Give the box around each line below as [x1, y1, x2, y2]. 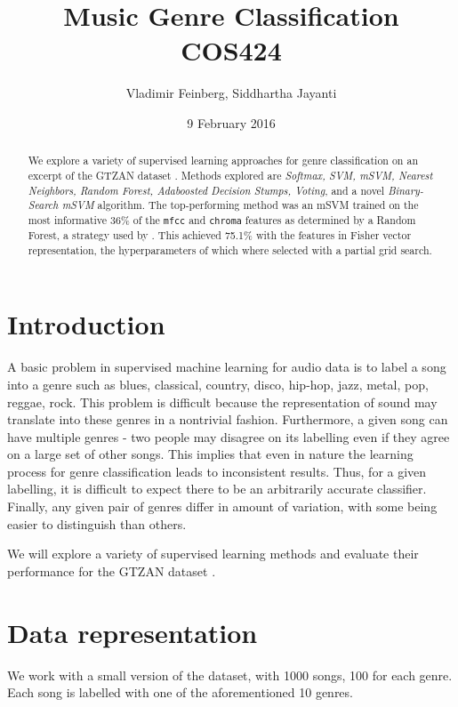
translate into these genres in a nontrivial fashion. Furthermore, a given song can [7, 410, 448, 429]
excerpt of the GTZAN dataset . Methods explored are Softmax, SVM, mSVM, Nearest [28, 167, 433, 182]
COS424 [181, 32, 282, 68]
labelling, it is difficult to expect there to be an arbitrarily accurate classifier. [7, 479, 427, 498]
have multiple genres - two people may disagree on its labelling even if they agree [7, 427, 450, 446]
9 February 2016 [187, 113, 276, 132]
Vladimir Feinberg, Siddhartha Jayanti [125, 84, 337, 102]
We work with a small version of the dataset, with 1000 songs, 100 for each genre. [7, 665, 453, 684]
